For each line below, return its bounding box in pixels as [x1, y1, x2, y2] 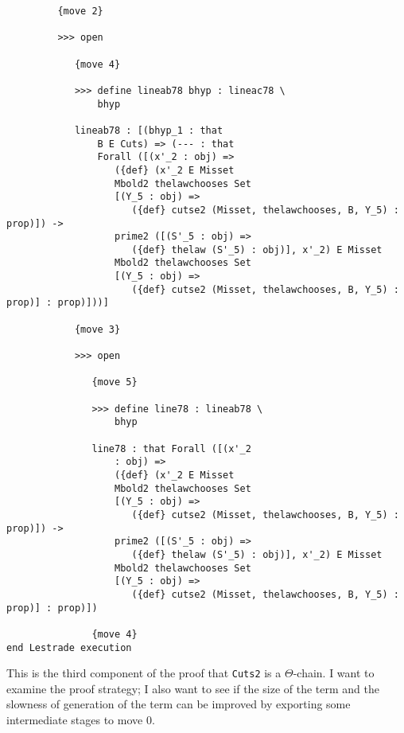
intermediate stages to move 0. [6, 712, 155, 727]
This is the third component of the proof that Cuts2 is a [6, 665, 282, 681]
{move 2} [57, 6, 103, 17]
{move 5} [91, 376, 138, 388]
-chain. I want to [293, 665, 375, 681]
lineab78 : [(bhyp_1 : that [74, 124, 223, 136]
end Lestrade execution [6, 641, 132, 653]
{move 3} [74, 323, 121, 335]
